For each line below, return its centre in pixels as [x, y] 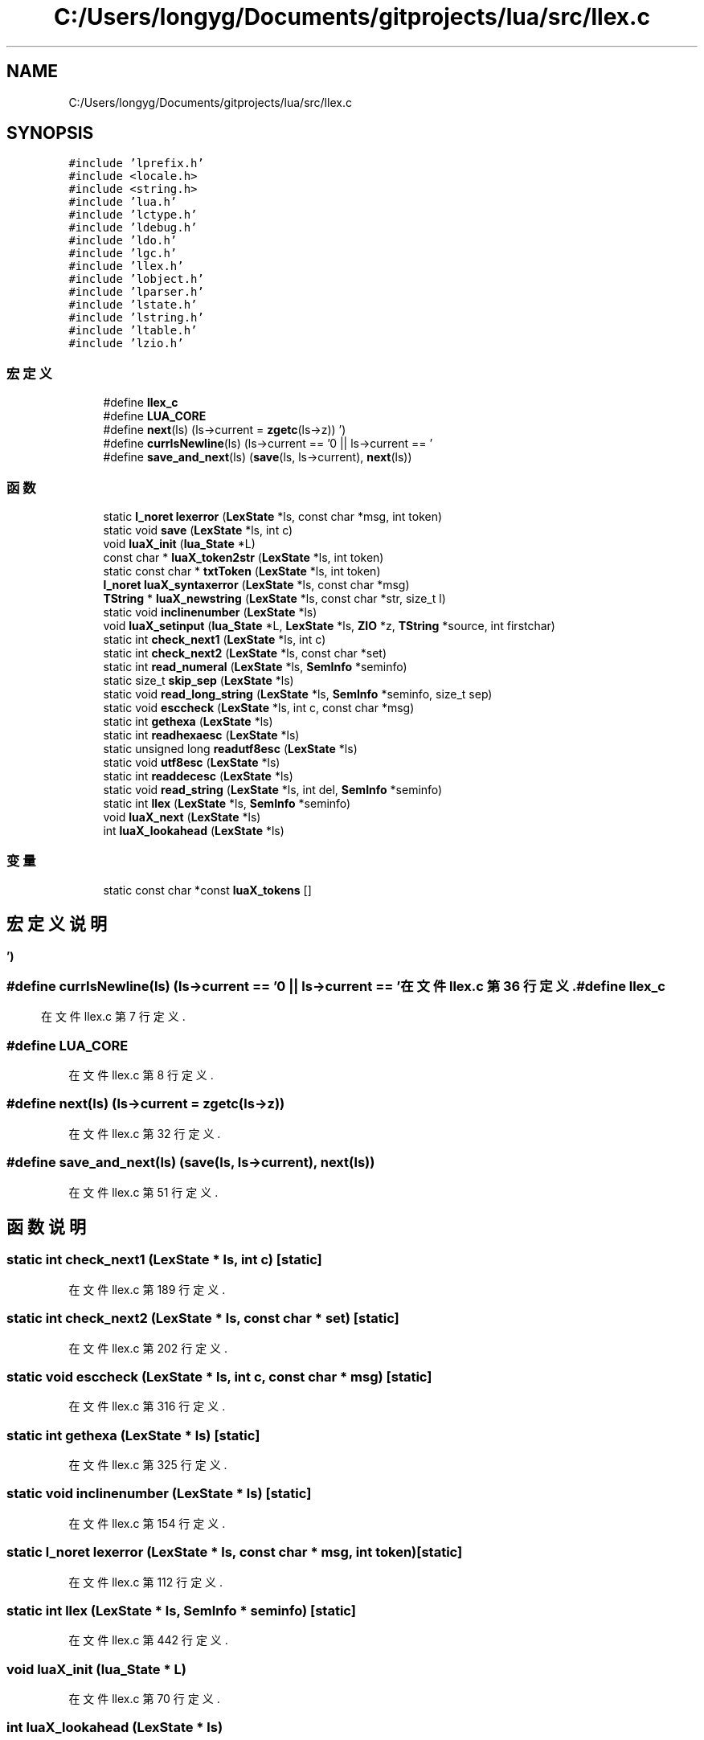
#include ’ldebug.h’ [133, 228]
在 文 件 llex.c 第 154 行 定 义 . [147, 1523]
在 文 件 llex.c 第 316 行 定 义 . [147, 1406]
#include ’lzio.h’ [126, 344]
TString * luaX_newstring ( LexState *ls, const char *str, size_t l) [274, 598]
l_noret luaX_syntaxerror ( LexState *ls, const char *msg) [256, 584]
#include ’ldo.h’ [123, 241]
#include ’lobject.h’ [136, 279]
